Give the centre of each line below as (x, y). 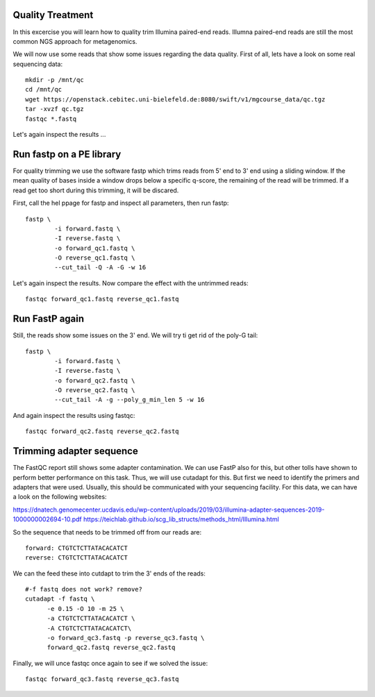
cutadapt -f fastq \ (60, 599)
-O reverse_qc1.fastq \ (95, 258)
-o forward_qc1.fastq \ (95, 248)
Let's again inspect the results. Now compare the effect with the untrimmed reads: (131, 283)
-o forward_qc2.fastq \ (95, 380)
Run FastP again (49, 319)
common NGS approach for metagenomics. (75, 41)
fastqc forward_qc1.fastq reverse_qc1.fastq (102, 299)
